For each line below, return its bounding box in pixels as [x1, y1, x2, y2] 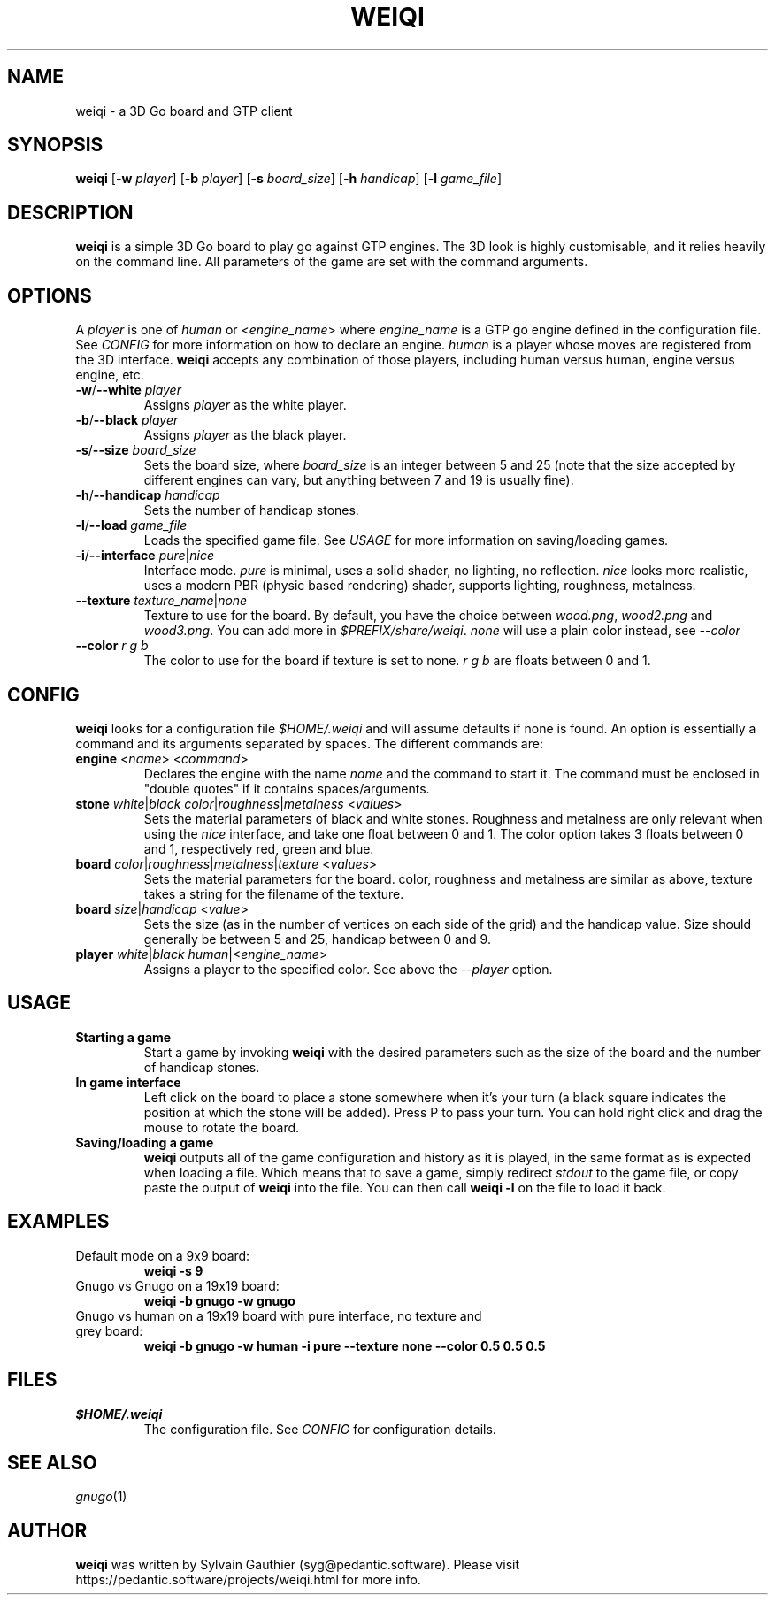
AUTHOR [7, 1519, 88, 1542]
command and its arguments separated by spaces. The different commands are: [75, 735, 543, 751]
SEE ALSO [7, 1451, 97, 1474]
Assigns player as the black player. [143, 427, 347, 443]
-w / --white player [75, 382, 181, 398]
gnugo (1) [75, 1489, 127, 1505]
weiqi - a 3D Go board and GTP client [75, 103, 293, 119]
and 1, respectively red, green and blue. [143, 840, 374, 856]
